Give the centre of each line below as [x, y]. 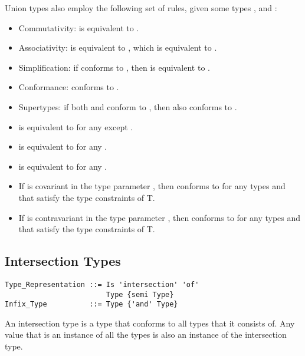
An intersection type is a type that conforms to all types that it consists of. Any [150, 323]
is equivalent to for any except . [76, 126]
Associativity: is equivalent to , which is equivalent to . [118, 47]
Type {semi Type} [140, 294]
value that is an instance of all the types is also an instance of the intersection [146, 334]
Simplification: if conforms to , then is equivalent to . [114, 67]
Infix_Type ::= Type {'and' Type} [91, 304]
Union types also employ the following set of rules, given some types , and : [141, 8]
